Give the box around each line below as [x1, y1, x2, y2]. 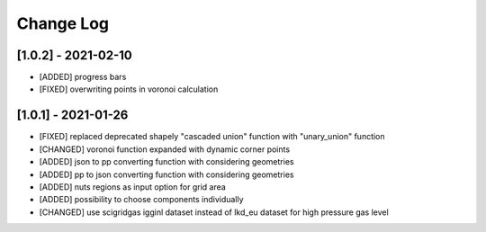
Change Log [16, 13, 110, 33]
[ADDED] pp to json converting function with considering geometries [39, 169, 294, 180]
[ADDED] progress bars [39, 72, 127, 83]
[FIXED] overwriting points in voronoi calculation [39, 84, 219, 94]
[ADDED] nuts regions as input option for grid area [39, 181, 227, 192]
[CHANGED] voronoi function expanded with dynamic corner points [39, 144, 291, 155]
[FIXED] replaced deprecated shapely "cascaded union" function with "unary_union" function [39, 131, 386, 142]
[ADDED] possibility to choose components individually [39, 194, 244, 205]
